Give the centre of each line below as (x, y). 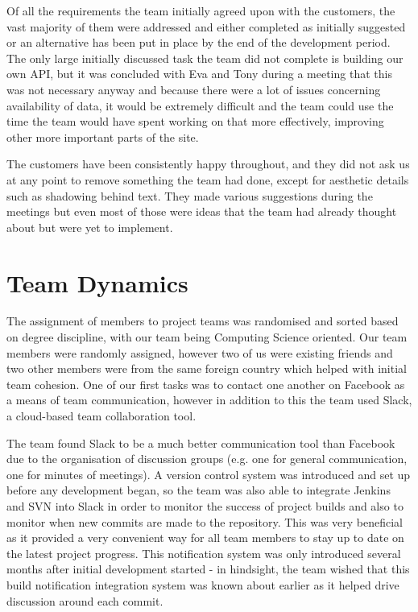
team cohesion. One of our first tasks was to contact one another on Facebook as (206, 384)
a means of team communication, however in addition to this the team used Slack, (209, 400)
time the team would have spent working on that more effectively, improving (195, 121)
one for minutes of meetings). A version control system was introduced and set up (209, 474)
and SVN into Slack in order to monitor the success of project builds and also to (205, 505)
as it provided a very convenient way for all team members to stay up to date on (205, 538)
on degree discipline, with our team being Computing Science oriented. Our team (207, 337)
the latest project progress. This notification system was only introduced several (204, 553)
